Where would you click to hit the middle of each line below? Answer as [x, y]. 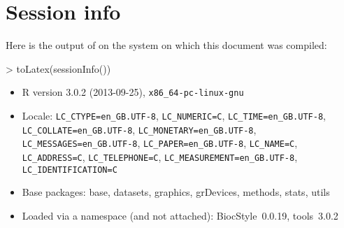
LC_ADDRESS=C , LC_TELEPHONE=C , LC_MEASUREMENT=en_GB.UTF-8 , [160, 156]
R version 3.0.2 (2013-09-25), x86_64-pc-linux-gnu [133, 92]
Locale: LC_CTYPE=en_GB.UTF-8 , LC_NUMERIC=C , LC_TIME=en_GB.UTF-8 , [174, 115]
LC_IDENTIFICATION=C [70, 170]
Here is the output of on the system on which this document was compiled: [166, 45]
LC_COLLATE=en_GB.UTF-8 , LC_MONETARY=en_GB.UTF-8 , [139, 129]
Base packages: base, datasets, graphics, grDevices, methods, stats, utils [176, 192]
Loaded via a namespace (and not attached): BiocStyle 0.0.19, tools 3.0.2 [180, 215]
